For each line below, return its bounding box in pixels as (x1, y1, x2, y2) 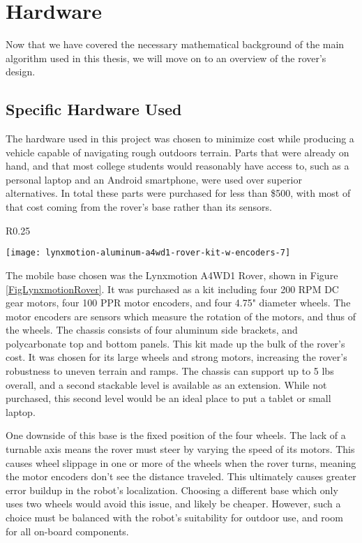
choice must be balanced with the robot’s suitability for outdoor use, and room (6, 510, 343, 525)
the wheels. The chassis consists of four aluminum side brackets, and (6, 322, 298, 337)
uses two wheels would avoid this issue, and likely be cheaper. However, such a (6, 496, 341, 511)
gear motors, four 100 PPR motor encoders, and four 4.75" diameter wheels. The (6, 295, 351, 310)
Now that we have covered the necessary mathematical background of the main (6, 37, 345, 52)
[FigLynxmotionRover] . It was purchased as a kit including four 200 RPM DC (6, 281, 339, 296)
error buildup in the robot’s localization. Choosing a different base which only (6, 482, 338, 497)
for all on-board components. (6, 523, 129, 538)
